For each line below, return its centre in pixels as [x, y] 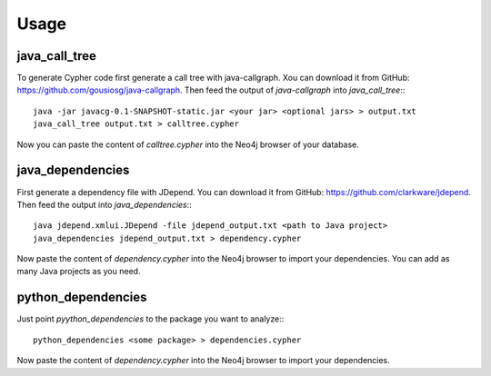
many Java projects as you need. [79, 272]
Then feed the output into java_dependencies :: [105, 204]
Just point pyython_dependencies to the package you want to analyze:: [150, 319]
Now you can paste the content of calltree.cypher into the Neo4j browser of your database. [188, 144]
